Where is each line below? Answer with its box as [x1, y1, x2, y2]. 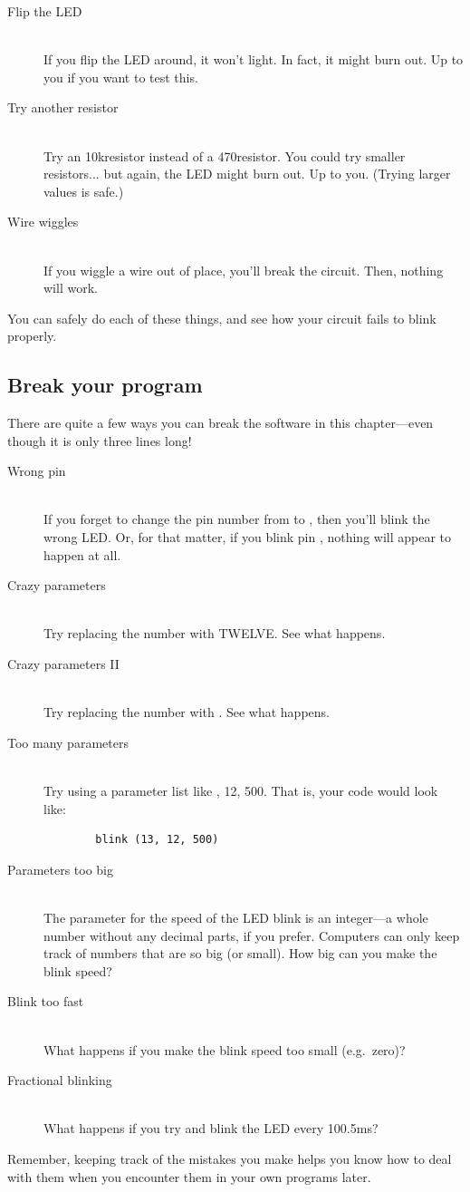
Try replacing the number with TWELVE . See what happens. [43, 624, 386, 643]
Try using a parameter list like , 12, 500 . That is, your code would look [43, 781, 438, 800]
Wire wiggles [7, 212, 79, 231]
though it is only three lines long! [7, 431, 192, 450]
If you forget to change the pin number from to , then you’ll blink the [43, 509, 430, 528]
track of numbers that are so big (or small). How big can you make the [43, 944, 437, 963]
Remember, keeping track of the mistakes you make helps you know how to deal [7, 1148, 452, 1168]
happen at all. [43, 545, 121, 564]
